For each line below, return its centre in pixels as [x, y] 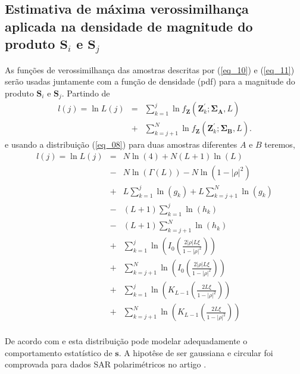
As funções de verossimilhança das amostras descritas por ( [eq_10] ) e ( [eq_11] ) [150, 69]
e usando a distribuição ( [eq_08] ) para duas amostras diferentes [121, 144]
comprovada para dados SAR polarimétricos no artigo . [106, 364]
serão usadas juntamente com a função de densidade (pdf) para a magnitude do [150, 81]
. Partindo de [86, 93]
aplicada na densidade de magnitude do [129, 26]
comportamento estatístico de [59, 352]
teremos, [280, 144]
